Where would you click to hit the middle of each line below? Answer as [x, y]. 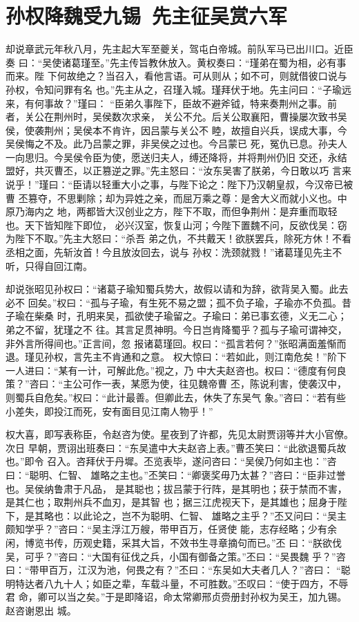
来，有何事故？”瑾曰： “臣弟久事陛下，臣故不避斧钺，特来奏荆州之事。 [166, 103]
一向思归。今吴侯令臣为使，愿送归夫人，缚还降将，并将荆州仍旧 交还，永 [172, 157]
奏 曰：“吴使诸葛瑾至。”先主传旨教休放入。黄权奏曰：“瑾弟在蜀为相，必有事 [176, 62]
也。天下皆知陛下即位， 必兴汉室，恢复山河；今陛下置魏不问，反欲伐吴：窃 [176, 225]
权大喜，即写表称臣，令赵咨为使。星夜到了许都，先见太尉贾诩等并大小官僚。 [179, 434]
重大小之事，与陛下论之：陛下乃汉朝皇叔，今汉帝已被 [232, 184]
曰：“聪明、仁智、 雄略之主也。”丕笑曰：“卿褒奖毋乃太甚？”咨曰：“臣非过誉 [176, 474]
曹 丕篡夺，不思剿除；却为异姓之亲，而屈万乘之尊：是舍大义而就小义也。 [172, 198]
